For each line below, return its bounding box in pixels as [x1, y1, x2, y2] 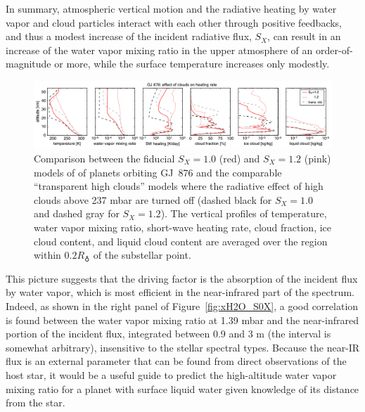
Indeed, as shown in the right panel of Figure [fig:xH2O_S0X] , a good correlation [6, 298, 359, 313]
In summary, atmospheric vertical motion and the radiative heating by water [6, 1, 337, 15]
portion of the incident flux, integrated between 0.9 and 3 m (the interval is [6, 326, 331, 341]
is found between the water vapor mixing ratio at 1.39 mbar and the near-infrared [6, 312, 359, 327]
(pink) [304, 151, 331, 166]
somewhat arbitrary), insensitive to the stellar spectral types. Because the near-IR [6, 340, 360, 354]
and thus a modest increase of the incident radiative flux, [6, 29, 252, 44]
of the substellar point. [93, 247, 191, 262]
